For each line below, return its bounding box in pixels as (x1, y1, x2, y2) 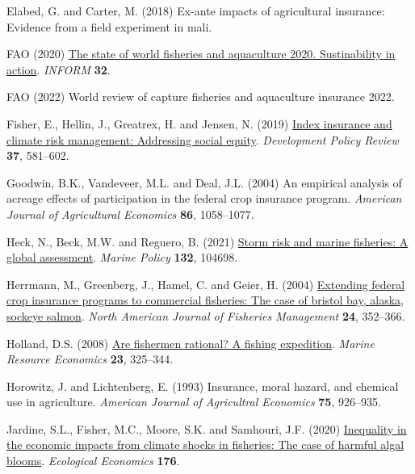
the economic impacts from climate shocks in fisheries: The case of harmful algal (6, 436, 405, 453)
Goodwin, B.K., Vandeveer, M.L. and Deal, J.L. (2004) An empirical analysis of (6, 174, 402, 191)
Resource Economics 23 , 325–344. (6, 350, 174, 367)
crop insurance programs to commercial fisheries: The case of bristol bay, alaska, (6, 292, 404, 308)
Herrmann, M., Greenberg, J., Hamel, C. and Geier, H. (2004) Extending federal (6, 275, 405, 292)
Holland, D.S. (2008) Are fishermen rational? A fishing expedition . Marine (6, 334, 375, 351)
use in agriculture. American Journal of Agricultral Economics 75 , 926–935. (6, 393, 381, 410)
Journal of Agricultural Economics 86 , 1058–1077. (6, 205, 254, 222)
